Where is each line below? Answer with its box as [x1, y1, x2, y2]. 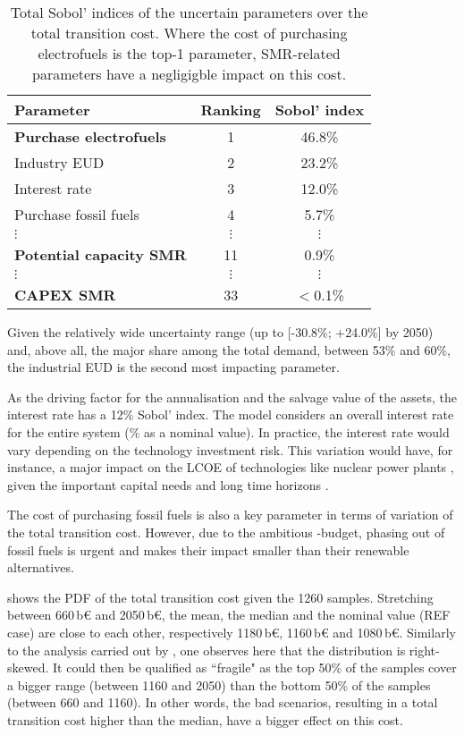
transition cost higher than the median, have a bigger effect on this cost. [7, 710, 403, 729]
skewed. [7, 658, 49, 677]
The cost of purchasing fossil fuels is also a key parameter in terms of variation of [7, 505, 453, 524]
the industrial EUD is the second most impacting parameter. [7, 358, 340, 376]
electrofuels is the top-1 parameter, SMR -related [38, 43, 341, 63]
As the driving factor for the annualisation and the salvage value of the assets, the [7, 387, 458, 406]
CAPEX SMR [14, 284, 116, 305]
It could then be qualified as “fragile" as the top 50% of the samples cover [53, 658, 457, 677]
